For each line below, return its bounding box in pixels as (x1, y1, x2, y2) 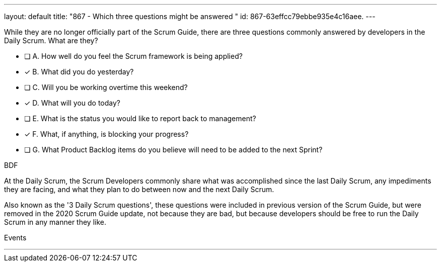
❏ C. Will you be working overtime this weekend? (24, 83, 188, 92)
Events (4, 233, 27, 242)
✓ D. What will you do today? (24, 99, 120, 107)
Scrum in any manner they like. (4, 218, 106, 226)
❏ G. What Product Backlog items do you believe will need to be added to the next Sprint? (24, 145, 323, 154)
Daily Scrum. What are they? (4, 36, 98, 45)
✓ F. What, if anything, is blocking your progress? (24, 130, 189, 138)
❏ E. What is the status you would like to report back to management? (24, 114, 256, 123)
